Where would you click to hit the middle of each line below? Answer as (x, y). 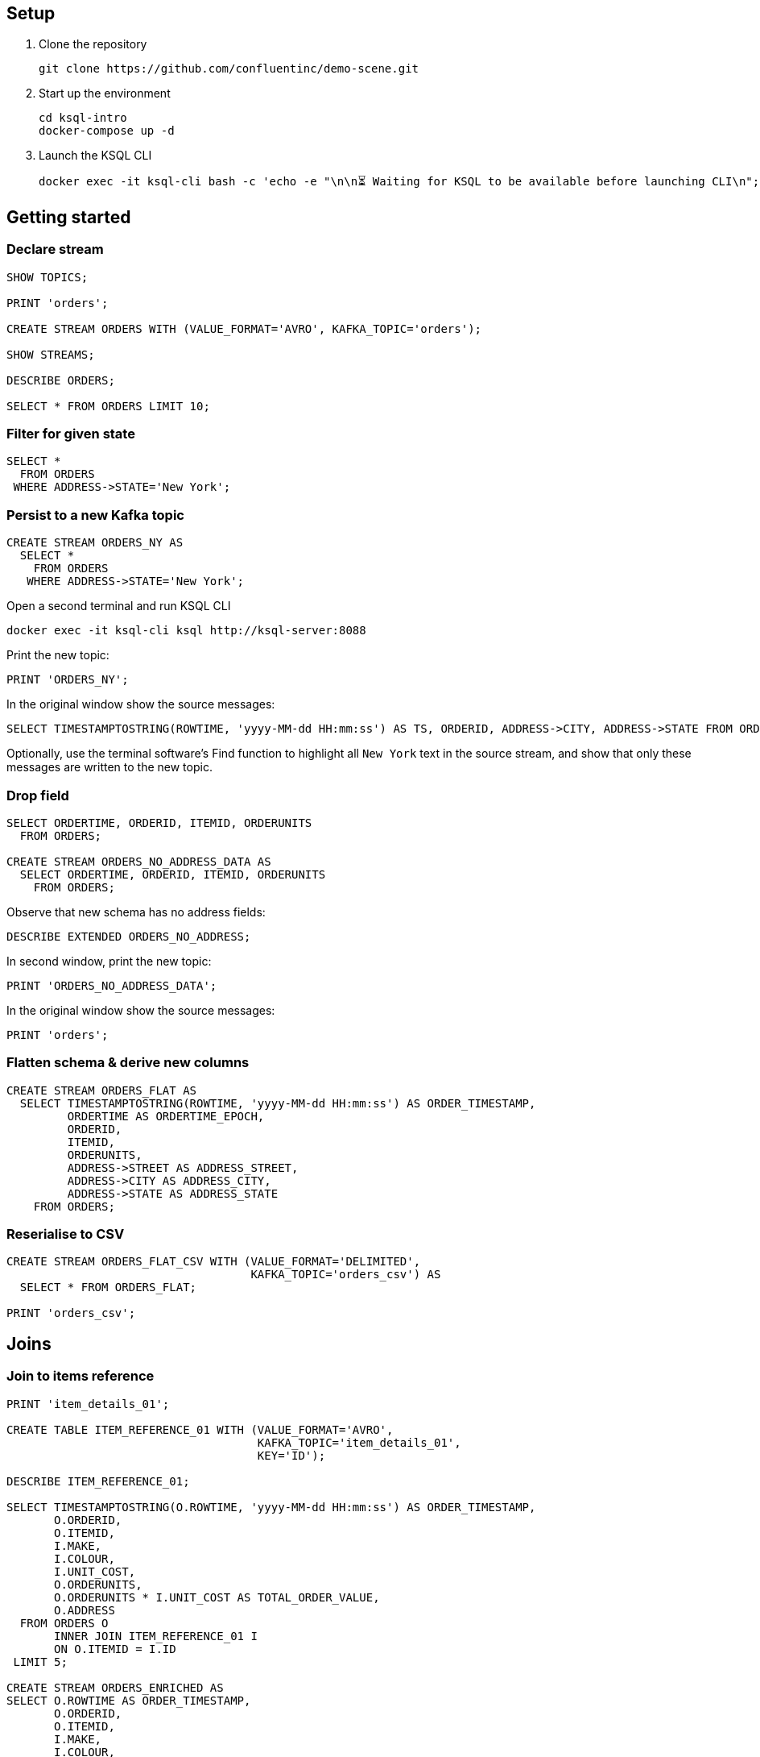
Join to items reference (81, 1376)
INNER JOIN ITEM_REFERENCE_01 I (156, 1636)
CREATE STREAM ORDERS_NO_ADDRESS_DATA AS (139, 861)
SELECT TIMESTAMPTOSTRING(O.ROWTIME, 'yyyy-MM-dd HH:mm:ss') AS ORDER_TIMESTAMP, (271, 1507)
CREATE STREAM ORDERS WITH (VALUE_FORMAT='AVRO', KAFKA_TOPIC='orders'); (244, 328)
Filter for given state (71, 434)
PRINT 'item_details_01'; (88, 1404)
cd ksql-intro (83, 118)
